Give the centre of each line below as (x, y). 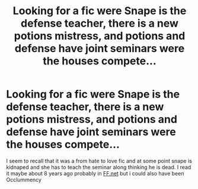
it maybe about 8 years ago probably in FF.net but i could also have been (95, 173)
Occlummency (24, 180)
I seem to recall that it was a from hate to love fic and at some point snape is (99, 161)
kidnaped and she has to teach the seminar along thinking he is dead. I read (99, 167)
